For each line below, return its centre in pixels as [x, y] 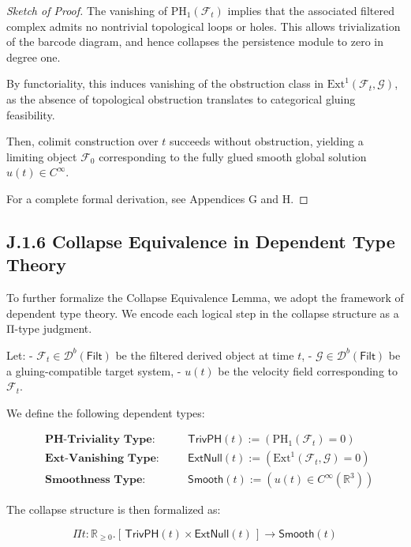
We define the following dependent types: [106, 412]
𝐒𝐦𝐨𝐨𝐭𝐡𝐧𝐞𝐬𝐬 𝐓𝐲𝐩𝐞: [95, 480]
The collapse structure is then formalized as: [114, 509]
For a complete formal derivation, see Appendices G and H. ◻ [157, 198]
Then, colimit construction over [82, 141]
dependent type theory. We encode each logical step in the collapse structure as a [203, 313]
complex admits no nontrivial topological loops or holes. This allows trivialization [204, 26]
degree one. [34, 57]
